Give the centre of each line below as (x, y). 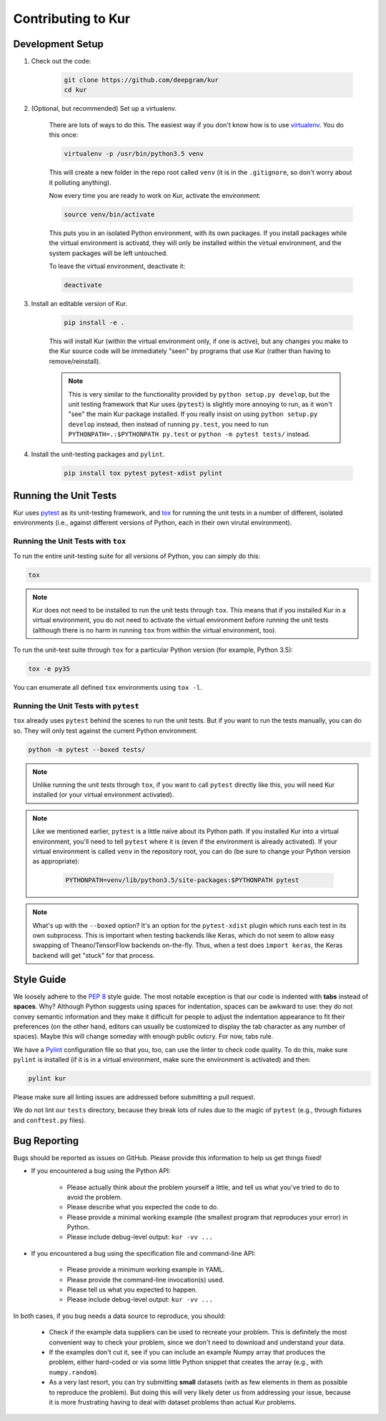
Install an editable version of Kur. (79, 304)
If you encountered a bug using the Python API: (101, 1171)
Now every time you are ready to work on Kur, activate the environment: (155, 195)
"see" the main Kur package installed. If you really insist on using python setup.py (193, 414)
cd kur (75, 90)
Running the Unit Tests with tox (70, 541)
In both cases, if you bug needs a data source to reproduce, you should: (119, 1316)
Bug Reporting (46, 1140)
